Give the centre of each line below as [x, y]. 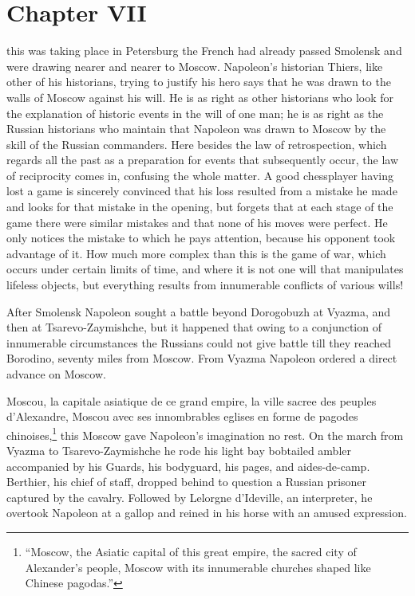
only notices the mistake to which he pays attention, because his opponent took [201, 238]
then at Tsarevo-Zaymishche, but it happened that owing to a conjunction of [194, 327]
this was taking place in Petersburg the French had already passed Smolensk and [204, 51]
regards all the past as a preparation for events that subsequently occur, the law [203, 160]
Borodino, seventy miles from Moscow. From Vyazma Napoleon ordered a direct [202, 358]
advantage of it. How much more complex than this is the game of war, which [196, 253]
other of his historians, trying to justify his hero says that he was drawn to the [199, 82]
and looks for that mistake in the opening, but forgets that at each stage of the [200, 207]
